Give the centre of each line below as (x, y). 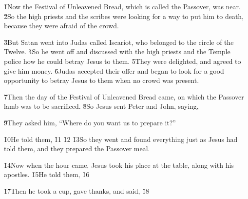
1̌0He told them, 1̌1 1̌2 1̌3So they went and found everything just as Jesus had (121, 139)
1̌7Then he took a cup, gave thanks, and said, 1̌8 (77, 190)
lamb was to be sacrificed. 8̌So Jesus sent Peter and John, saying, (101, 106)
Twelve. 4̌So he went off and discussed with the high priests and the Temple (117, 51)
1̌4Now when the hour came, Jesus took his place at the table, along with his (119, 165)
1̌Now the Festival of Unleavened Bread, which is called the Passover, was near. (122, 6)
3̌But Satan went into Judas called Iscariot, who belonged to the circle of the (119, 42)
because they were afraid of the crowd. (61, 26)
